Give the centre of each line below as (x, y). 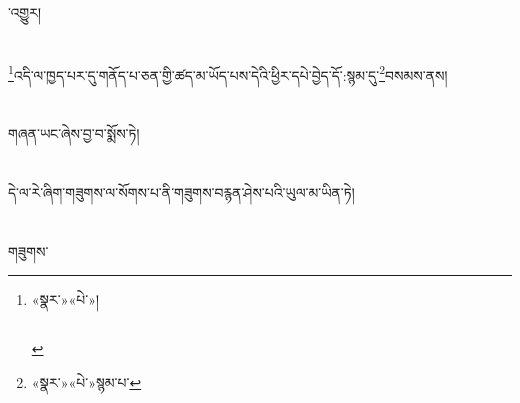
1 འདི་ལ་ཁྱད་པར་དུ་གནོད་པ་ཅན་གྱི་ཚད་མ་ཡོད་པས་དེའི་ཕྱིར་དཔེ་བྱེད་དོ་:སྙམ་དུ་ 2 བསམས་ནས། (228, 73)
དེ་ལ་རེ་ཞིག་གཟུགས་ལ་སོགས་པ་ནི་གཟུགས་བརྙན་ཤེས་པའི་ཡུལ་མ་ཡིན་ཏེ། (181, 192)
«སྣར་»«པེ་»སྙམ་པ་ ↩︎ (86, 381)
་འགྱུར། (25, 12)
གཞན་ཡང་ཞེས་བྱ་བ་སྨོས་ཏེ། (74, 133)
